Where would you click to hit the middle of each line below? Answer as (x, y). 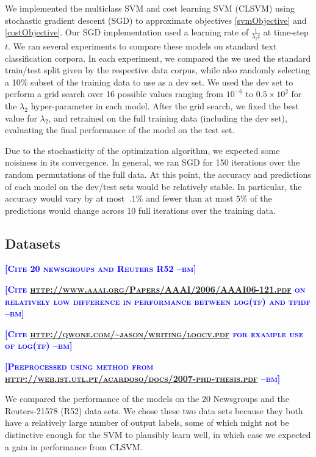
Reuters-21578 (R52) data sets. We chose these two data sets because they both (154, 410)
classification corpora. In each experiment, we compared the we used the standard (158, 58)
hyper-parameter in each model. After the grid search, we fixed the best (165, 105)
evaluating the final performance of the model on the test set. (120, 130)
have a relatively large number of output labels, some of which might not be (147, 422)
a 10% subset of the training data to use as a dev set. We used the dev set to (149, 82)
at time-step (286, 32)
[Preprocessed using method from (79, 366)
